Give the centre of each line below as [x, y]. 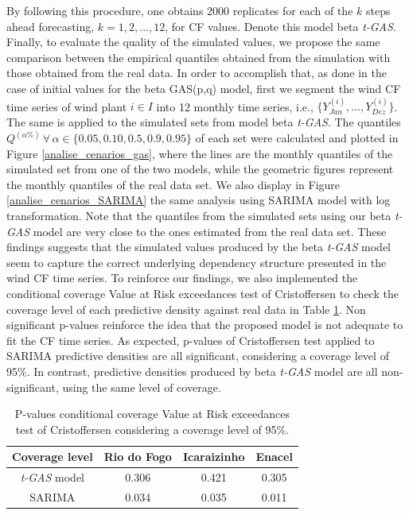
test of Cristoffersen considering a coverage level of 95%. [152, 429]
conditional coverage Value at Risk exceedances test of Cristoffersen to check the [203, 293]
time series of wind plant [67, 106]
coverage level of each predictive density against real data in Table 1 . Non [186, 309]
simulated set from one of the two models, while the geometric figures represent [200, 169]
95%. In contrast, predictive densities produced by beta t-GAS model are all [192, 371]
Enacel [274, 457]
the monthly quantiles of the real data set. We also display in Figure [173, 184]
